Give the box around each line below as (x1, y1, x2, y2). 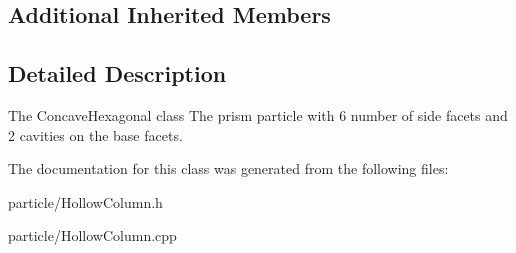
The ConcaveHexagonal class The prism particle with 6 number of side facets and (8, 104, 508, 125)
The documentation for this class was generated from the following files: (8, 158, 449, 179)
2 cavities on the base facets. (8, 124, 183, 145)
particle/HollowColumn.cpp (8, 225, 177, 246)
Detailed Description (8, 58, 227, 89)
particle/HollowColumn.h (8, 191, 163, 212)
